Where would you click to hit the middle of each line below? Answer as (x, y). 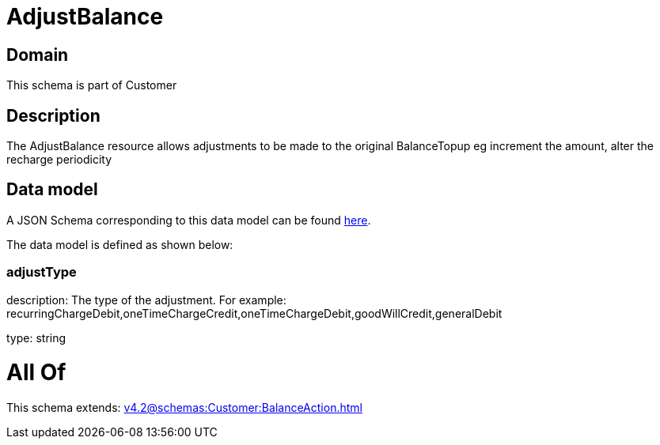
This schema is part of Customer (92, 85)
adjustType (42, 272)
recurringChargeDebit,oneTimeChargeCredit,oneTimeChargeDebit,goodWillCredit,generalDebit (254, 313)
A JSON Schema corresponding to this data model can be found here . (189, 220)
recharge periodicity (59, 160)
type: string (36, 338)
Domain (38, 55)
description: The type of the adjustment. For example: (146, 300)
